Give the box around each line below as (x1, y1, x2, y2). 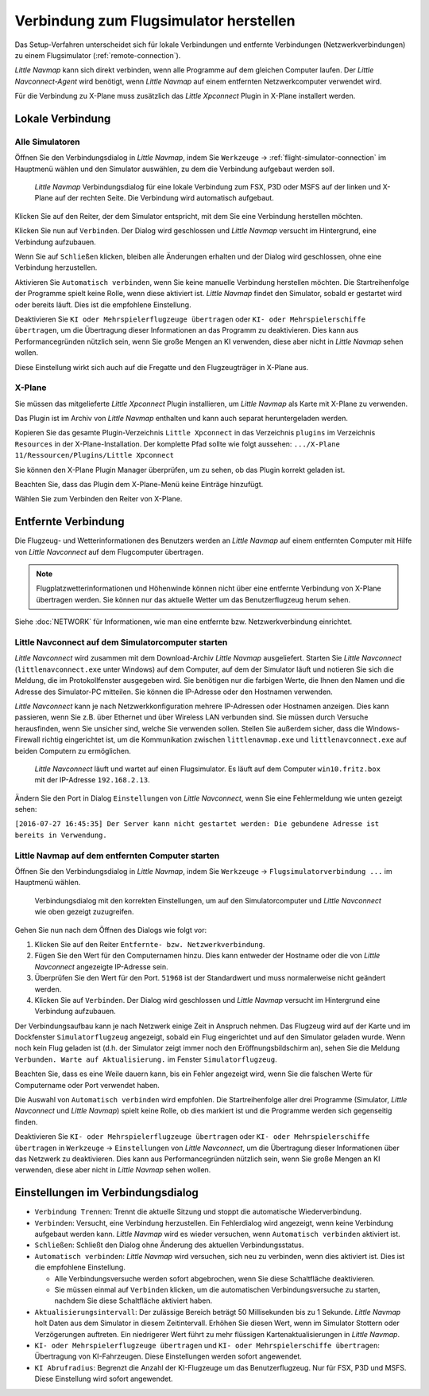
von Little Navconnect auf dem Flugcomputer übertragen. (14, 547, 204, 556)
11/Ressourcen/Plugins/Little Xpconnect (14, 450, 175, 460)
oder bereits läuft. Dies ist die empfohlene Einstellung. (14, 299, 191, 310)
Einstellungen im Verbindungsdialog (14, 1186, 199, 1199)
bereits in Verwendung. (14, 830, 107, 840)
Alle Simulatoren (14, 136, 80, 147)
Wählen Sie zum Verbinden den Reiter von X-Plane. (14, 494, 183, 504)
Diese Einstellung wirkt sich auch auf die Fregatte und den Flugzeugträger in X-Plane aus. (14, 362, 309, 372)
